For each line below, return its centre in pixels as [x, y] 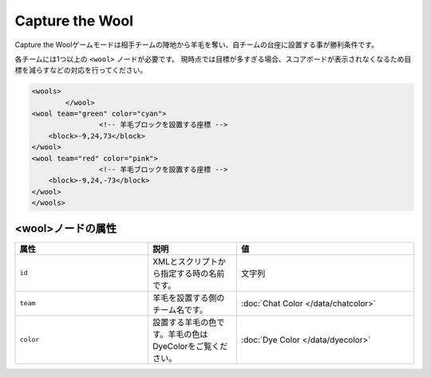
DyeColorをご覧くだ [190, 346]
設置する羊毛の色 [185, 322]
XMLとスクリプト [186, 261]
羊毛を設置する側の [189, 297]
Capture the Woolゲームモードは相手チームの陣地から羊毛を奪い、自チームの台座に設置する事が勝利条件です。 [197, 45]
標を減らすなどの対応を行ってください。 [81, 70]
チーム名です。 [180, 309]
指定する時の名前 [193, 273]
